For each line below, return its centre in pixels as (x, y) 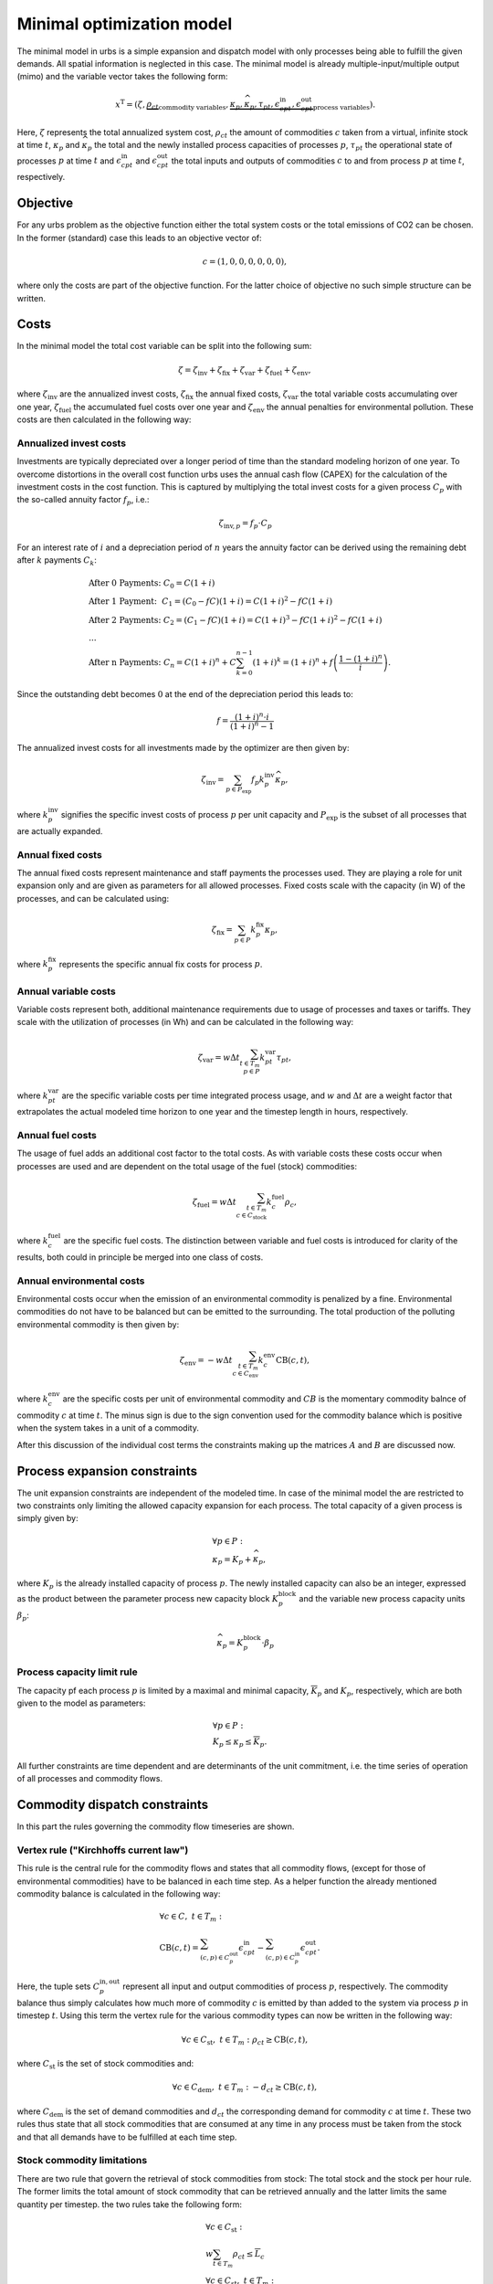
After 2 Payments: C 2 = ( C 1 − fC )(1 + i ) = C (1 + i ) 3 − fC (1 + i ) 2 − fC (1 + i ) (235, 620)
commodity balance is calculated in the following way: (119, 1894)
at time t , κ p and (48, 146)
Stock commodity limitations (82, 2161)
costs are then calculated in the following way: (104, 419)
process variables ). (344, 105)
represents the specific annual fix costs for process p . (161, 964)
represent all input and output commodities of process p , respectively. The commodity (286, 1986)
